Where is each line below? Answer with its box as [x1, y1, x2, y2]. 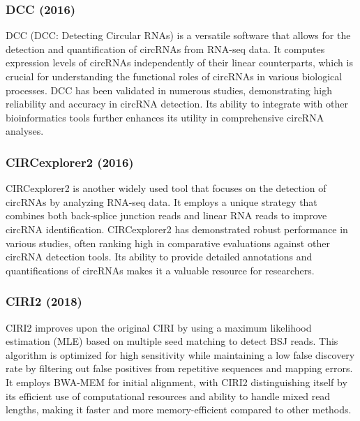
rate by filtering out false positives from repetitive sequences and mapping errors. [6, 361, 353, 376]
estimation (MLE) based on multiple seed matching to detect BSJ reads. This [6, 334, 338, 348]
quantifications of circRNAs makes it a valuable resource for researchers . [6, 263, 315, 277]
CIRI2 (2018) [6, 293, 82, 310]
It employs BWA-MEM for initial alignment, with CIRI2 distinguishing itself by [6, 374, 347, 389]
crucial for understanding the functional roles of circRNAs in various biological [6, 69, 343, 83]
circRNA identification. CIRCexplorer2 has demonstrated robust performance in [6, 221, 348, 236]
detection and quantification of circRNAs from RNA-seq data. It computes [6, 41, 325, 56]
